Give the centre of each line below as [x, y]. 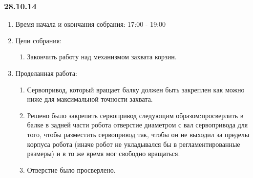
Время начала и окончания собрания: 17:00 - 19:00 [91, 24]
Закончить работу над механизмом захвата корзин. [102, 57]
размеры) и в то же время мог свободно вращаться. [104, 153]
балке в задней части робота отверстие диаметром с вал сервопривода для [137, 125]
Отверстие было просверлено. [71, 169]
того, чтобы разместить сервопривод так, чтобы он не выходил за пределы [138, 134]
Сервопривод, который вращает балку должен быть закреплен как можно [136, 89]
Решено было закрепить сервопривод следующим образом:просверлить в [135, 115]
